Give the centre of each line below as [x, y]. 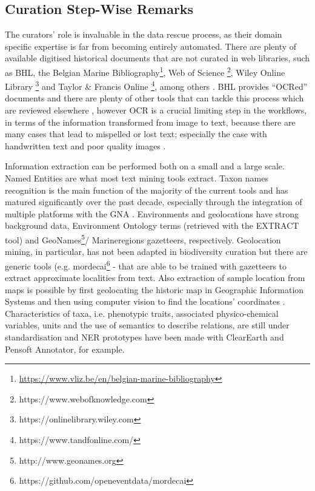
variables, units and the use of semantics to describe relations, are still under [147, 325]
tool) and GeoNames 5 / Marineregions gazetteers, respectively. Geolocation [143, 239]
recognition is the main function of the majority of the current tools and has [147, 190]
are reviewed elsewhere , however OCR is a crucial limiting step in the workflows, [156, 110]
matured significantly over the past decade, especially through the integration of [154, 202]
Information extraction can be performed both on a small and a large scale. [145, 166]
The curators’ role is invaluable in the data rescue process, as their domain [144, 34]
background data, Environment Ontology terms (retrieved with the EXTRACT [152, 225]
